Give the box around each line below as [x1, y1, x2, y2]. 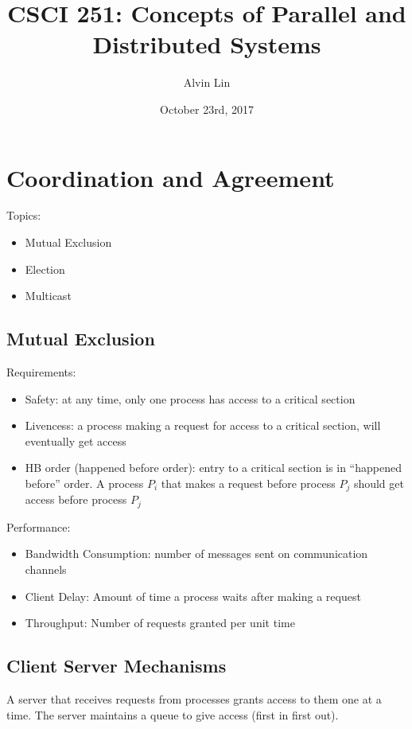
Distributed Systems [92, 28, 321, 60]
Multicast [25, 287, 72, 304]
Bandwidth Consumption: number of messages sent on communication [25, 545, 368, 562]
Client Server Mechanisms [6, 653, 227, 678]
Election [25, 260, 65, 277]
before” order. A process [25, 474, 144, 491]
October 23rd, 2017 [160, 100, 254, 117]
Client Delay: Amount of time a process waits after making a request [25, 587, 361, 604]
